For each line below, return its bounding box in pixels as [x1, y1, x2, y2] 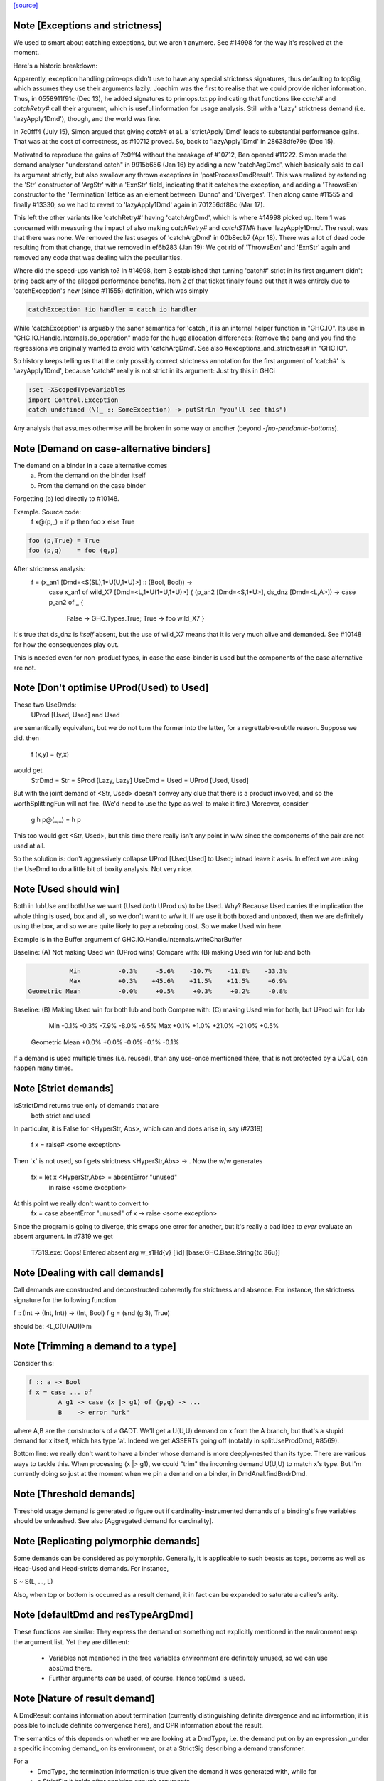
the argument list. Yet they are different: [13, 1637, 129, 1646]
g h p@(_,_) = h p [31, 815, 81, 824]
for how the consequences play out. [13, 640, 119, 648]
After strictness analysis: [13, 565, 86, 573]
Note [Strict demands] [13, 1083, 114, 1095]
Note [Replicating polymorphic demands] [13, 1535, 201, 1547]
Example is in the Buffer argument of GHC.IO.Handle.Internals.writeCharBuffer [13, 935, 242, 943]
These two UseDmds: [13, 700, 77, 709]
